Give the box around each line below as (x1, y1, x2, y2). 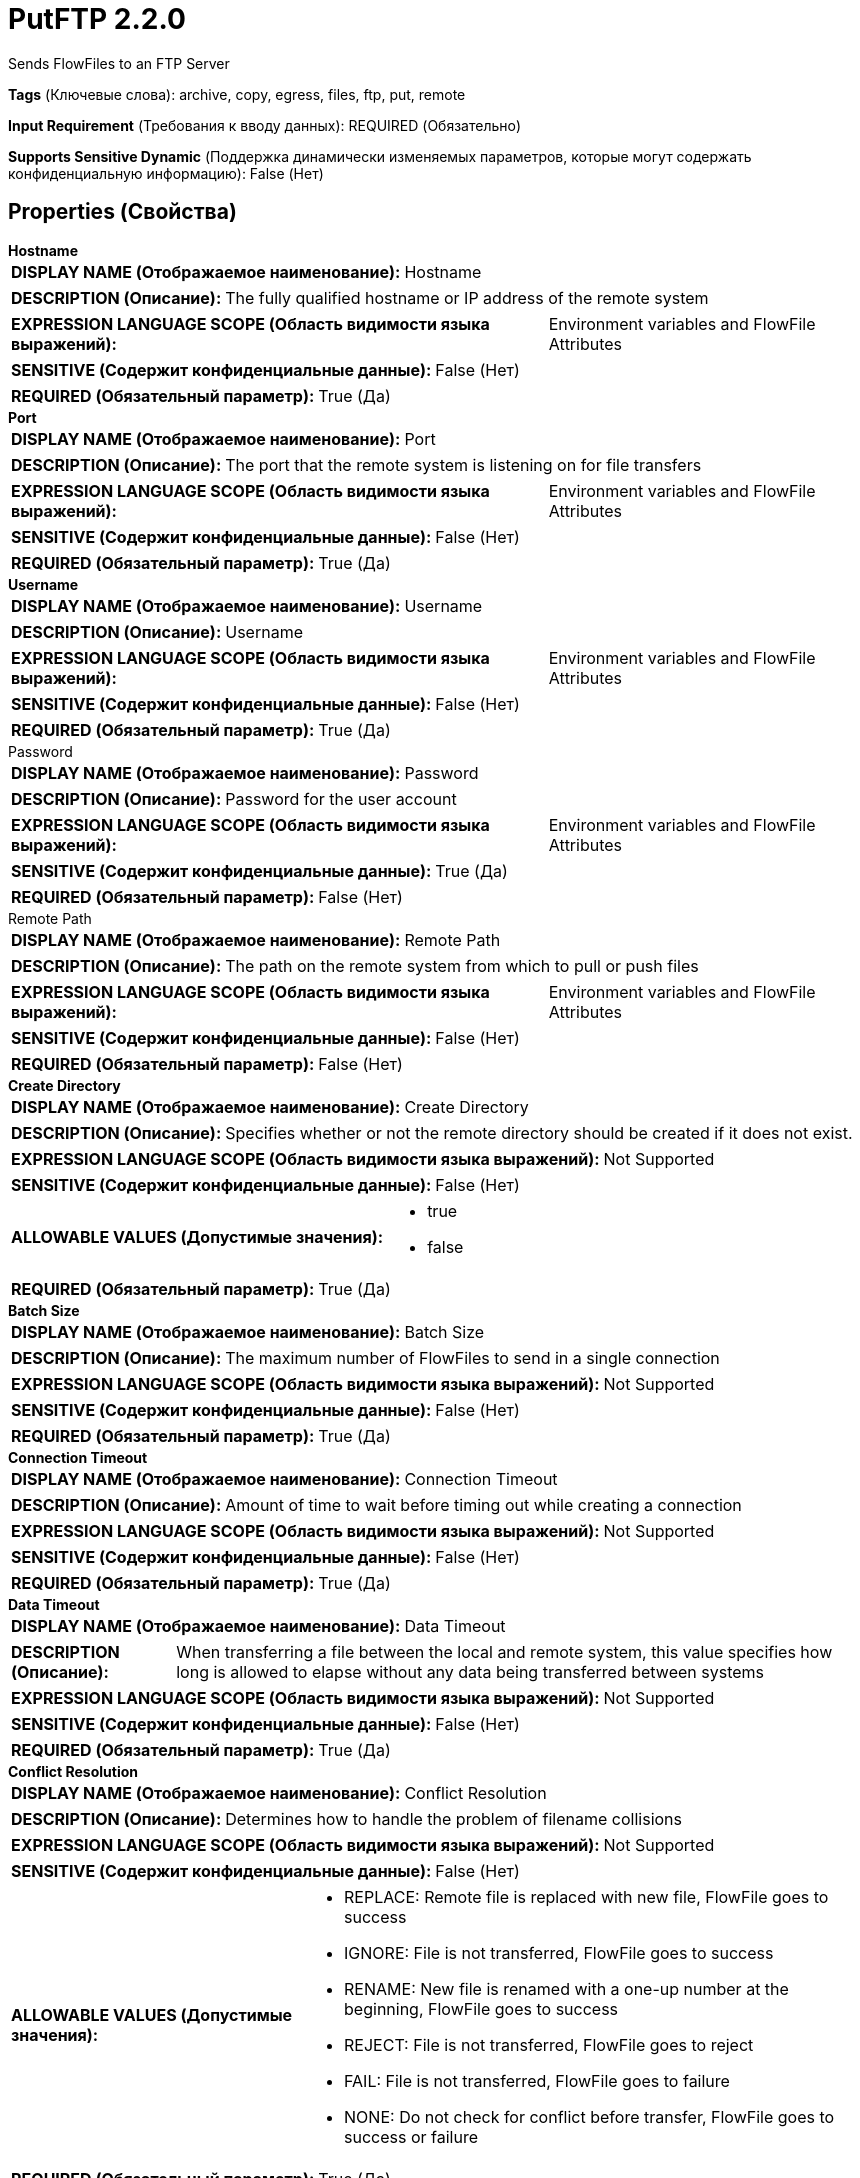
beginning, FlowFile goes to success (344, 1998, 619, 2019)
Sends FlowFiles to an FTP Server (8, 54, 230, 72)
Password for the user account (225, 788, 457, 809)
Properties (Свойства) (8, 199, 237, 225)
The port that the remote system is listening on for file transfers (225, 454, 702, 475)
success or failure (344, 2126, 479, 2147)
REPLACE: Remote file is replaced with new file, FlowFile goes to (344, 1886, 829, 1907)
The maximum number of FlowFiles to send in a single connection (225, 1347, 720, 1368)
